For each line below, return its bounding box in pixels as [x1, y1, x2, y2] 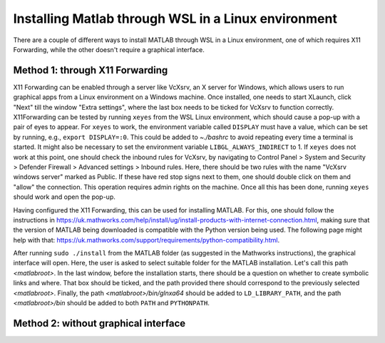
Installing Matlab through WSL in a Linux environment [13, 11, 338, 26]
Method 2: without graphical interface [13, 317, 186, 329]
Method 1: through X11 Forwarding [13, 64, 168, 76]
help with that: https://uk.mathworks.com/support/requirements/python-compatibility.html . [13, 235, 280, 244]
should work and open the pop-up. [13, 193, 115, 201]
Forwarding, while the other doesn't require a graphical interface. [13, 45, 205, 53]
